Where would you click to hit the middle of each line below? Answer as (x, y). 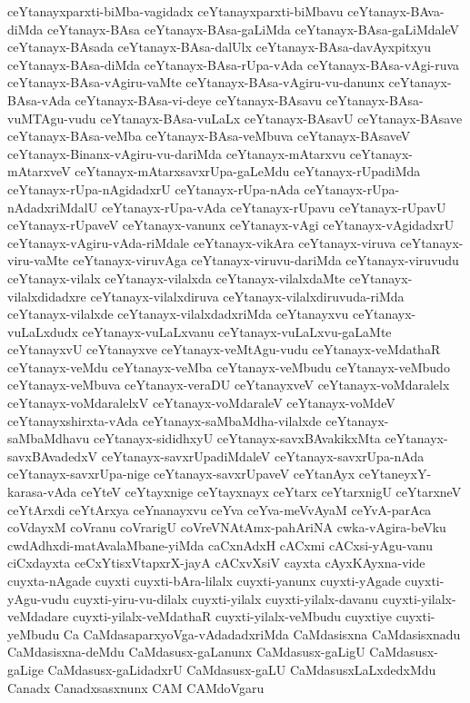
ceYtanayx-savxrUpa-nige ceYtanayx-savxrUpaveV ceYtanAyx (181, 474)
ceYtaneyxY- (395, 474)
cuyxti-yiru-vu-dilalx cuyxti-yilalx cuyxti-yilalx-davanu (226, 598)
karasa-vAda (42, 492)
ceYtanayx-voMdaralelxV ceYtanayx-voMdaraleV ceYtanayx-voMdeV (201, 403)
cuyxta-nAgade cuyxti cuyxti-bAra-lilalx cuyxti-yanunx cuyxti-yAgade (204, 580)
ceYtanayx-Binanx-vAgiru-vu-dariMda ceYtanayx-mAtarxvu (177, 153)
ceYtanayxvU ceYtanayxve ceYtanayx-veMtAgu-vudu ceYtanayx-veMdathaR (224, 349)
